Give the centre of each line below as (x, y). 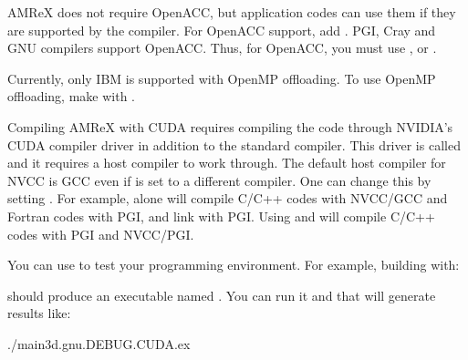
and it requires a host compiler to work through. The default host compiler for (227, 163)
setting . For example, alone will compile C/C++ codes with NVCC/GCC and (228, 198)
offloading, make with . (71, 96)
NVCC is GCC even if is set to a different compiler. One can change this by (219, 180)
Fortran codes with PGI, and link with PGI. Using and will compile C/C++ (221, 216)
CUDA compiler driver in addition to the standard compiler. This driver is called (234, 144)
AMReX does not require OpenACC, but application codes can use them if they (232, 12)
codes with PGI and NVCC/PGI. (101, 234)
